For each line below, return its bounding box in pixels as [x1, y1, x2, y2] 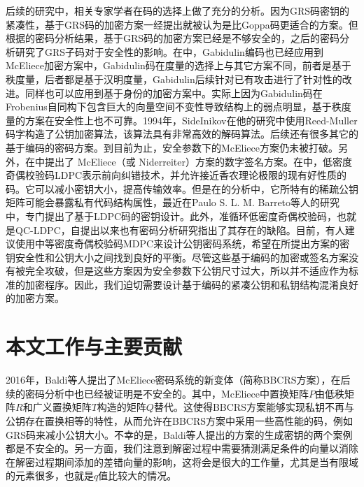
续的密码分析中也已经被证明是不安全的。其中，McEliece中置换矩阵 [6, 386, 309, 400]
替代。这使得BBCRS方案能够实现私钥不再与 [153, 400, 354, 414]
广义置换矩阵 [32, 400, 92, 414]
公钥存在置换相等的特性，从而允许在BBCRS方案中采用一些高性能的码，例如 [6, 413, 353, 428]
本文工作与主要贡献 [6, 332, 183, 361]
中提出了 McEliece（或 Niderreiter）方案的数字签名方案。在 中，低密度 [35, 154, 352, 168]
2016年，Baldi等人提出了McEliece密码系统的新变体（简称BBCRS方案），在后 [6, 372, 351, 387]
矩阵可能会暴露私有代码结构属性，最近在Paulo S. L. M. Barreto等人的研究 [6, 195, 340, 210]
